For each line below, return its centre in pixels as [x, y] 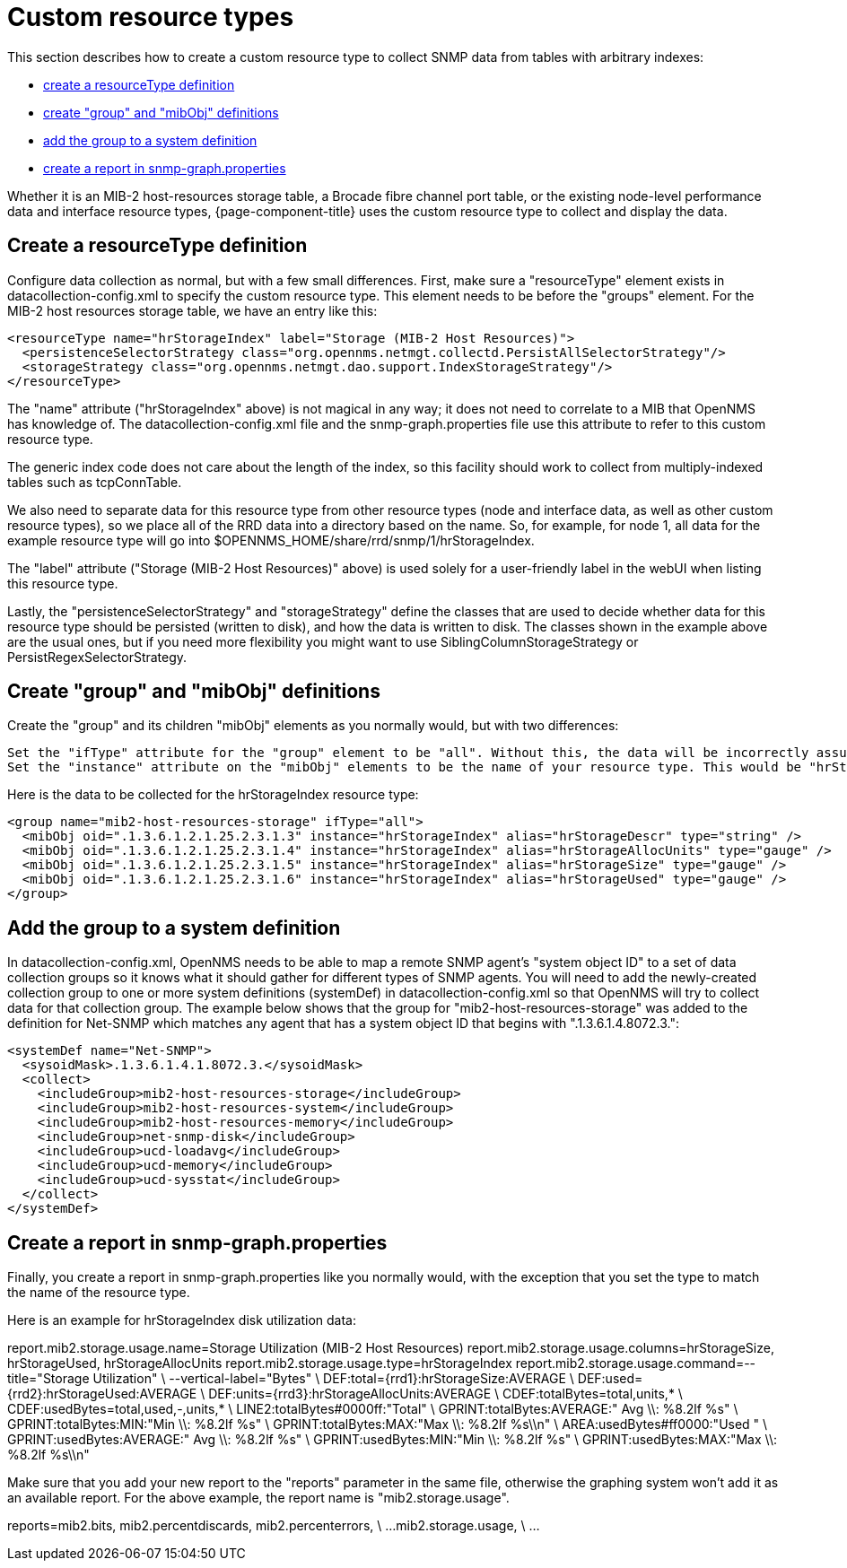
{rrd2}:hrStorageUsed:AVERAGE [102, 1394]
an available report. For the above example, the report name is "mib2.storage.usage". [258, 1498]
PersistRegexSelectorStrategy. [97, 657]
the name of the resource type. [99, 1293]
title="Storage [48, 1379]
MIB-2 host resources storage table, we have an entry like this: [192, 310]
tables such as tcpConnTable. [95, 482]
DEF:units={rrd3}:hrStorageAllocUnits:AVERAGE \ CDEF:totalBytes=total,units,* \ [445, 1394]
